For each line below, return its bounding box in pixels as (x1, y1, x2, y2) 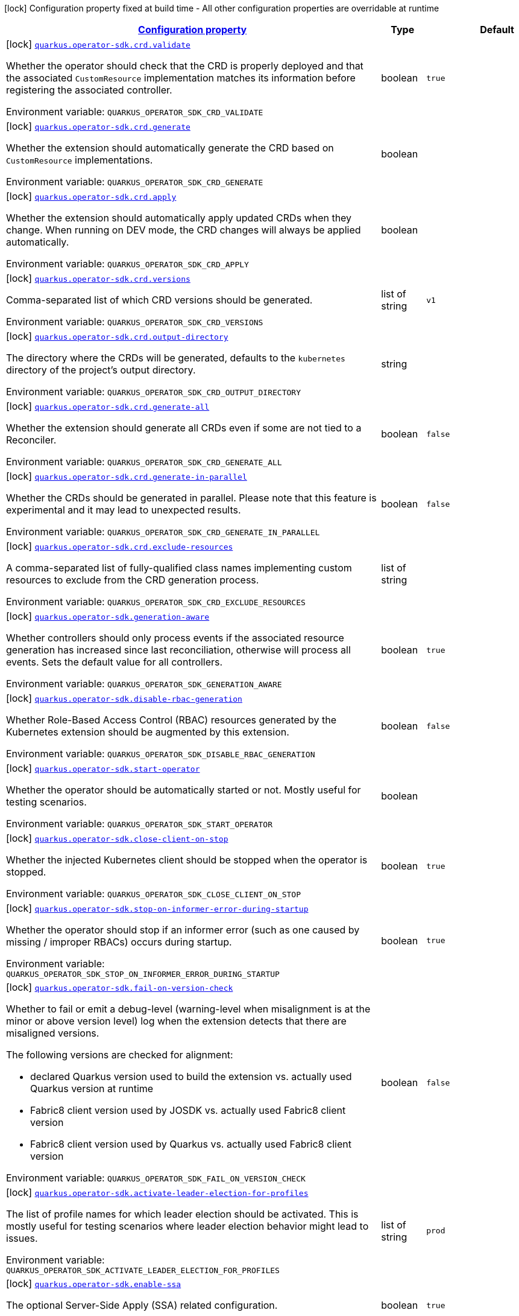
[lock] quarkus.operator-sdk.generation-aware (6, 610, 210, 622)
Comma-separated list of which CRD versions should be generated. (6, 294, 313, 306)
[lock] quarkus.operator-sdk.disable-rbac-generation (6, 692, 242, 704)
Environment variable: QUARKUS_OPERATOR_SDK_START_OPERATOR (6, 818, 273, 830)
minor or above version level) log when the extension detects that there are (6, 1015, 347, 1027)
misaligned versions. (6, 1027, 99, 1039)
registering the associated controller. (6, 84, 172, 96)
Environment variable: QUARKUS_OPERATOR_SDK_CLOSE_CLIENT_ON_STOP (6, 888, 301, 900)
